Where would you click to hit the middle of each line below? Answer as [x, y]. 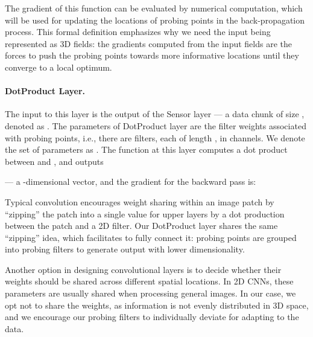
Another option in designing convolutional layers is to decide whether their [143, 269]
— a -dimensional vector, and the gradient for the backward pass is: [131, 181]
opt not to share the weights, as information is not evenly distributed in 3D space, [157, 305]
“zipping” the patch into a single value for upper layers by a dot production [145, 213]
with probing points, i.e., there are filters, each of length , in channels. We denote [155, 137]
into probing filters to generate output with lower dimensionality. [125, 249]
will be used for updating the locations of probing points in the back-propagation [155, 20]
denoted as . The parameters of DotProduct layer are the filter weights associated [156, 125]
